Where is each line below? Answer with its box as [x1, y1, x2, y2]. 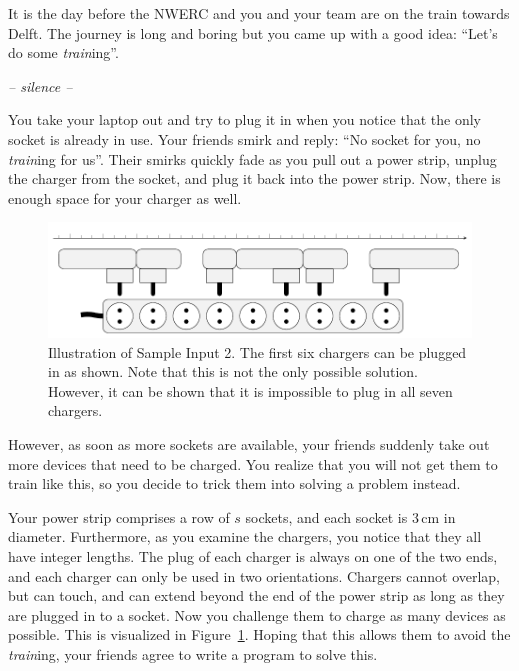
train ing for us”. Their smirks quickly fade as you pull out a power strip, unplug [8, 148, 497, 169]
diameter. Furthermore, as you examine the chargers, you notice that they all [8, 526, 482, 547]
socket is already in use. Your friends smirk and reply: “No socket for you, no [8, 128, 481, 149]
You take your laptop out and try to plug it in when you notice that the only [8, 109, 482, 130]
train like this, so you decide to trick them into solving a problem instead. [8, 473, 461, 494]
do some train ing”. [8, 42, 119, 63]
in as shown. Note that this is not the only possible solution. [48, 361, 418, 382]
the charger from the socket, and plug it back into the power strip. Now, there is [8, 168, 501, 189]
